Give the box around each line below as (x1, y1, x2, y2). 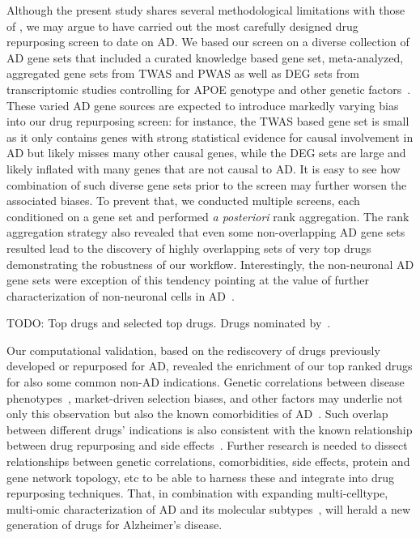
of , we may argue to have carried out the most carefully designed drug (6, 17, 358, 34)
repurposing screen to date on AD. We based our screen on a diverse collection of (6, 33, 409, 50)
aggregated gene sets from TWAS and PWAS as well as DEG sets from (6, 65, 359, 82)
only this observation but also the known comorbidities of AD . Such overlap (6, 405, 388, 422)
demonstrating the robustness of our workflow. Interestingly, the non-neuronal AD (6, 255, 414, 272)
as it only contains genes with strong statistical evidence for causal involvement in (6, 128, 414, 145)
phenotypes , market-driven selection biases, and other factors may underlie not (6, 389, 403, 406)
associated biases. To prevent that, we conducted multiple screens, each (6, 192, 360, 209)
